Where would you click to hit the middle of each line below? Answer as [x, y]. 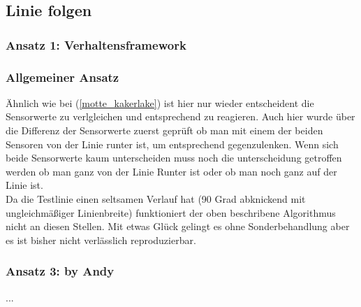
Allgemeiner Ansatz [62, 77]
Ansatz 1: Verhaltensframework [96, 44]
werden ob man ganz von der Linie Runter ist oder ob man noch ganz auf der [171, 171]
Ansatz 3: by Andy [60, 271]
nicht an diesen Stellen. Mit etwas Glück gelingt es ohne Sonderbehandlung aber [178, 226]
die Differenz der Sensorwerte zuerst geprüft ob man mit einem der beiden [164, 130]
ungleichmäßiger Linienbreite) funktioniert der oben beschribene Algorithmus [171, 212]
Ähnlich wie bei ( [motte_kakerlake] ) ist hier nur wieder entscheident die [160, 102]
